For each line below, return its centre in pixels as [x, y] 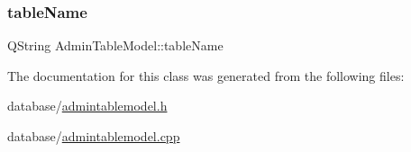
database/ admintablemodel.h [87, 106]
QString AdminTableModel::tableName [115, 45]
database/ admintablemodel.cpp [94, 136]
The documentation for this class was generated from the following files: [206, 75]
